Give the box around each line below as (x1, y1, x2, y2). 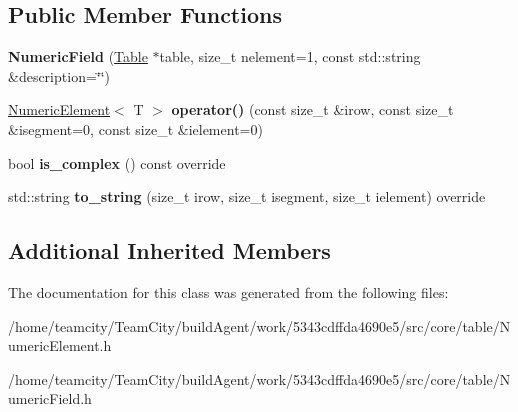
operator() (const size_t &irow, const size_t (171, 99, 454, 120)
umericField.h (8, 388, 92, 409)
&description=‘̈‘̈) (8, 65, 111, 86)
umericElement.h (8, 335, 112, 356)
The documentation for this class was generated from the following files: (8, 281, 449, 302)
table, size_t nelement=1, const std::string (159, 46, 421, 67)
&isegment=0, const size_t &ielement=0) (8, 118, 263, 139)
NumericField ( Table (8, 46, 148, 67)
